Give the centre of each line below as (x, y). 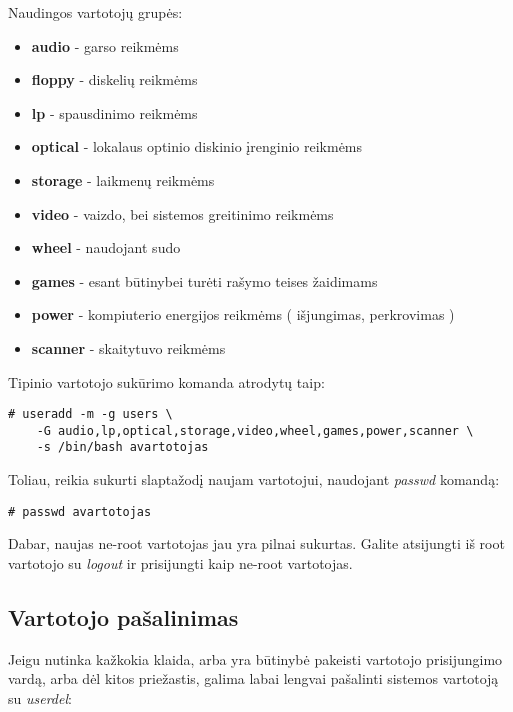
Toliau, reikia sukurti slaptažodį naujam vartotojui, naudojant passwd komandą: (254, 479)
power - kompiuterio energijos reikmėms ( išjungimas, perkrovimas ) (243, 314)
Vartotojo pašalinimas (123, 616)
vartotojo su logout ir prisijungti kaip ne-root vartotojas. (180, 562)
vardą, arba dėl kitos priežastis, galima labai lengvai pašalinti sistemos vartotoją (253, 678)
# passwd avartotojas (80, 511)
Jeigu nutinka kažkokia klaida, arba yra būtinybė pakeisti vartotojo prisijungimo (255, 658)
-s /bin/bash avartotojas (122, 447)
